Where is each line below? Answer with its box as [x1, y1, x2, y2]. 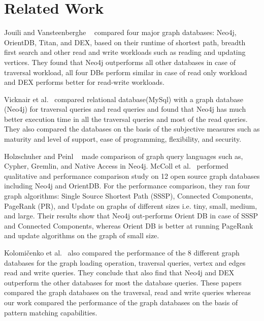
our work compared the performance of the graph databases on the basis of [4, 297, 238, 307]
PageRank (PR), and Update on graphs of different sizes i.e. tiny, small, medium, [4, 200, 257, 211]
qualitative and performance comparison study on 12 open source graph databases [4, 170, 260, 181]
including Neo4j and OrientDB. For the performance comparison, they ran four [4, 180, 250, 191]
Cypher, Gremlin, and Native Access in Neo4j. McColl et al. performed [4, 160, 228, 171]
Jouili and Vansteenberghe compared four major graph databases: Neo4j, [4, 27, 237, 38]
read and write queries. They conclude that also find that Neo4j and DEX [4, 267, 235, 278]
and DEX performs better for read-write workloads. [4, 77, 164, 87]
